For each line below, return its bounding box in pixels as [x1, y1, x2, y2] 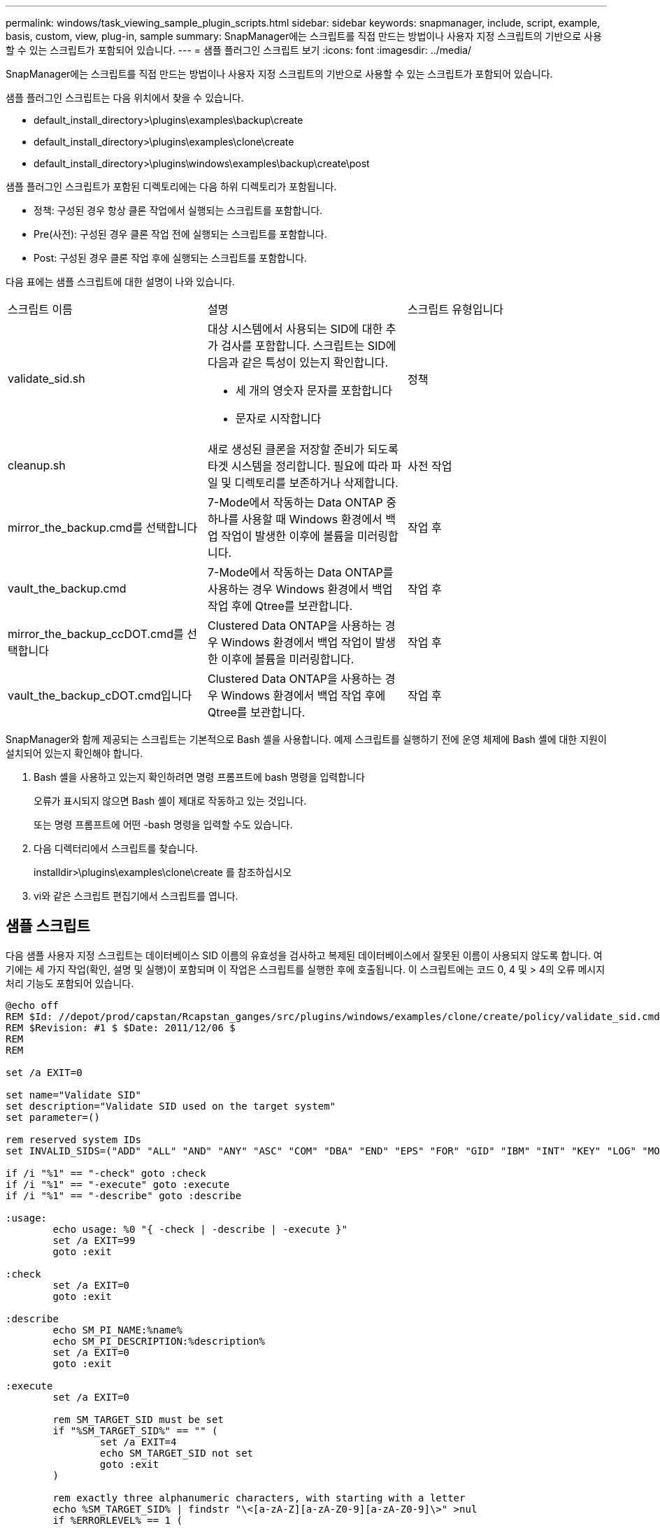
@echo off [6, 999, 59, 1011]
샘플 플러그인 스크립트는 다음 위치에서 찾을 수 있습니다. [6, 92, 244, 104]
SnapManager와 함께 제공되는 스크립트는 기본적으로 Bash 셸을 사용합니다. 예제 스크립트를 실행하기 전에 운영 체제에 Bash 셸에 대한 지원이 [6, 733, 607, 745]
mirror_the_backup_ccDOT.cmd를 [8, 627, 184, 641]
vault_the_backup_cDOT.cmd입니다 [8, 688, 192, 702]
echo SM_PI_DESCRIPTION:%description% [52, 1335, 265, 1347]
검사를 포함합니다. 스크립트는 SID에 [221, 339, 396, 353]
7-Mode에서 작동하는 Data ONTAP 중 [207, 495, 396, 509]
